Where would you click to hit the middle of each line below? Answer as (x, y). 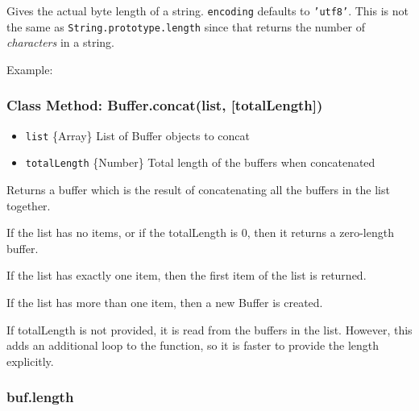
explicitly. (30, 361)
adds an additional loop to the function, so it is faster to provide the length (193, 345)
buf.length (40, 397)
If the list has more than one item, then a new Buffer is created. (165, 302)
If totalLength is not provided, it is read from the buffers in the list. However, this (209, 329)
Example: (30, 69)
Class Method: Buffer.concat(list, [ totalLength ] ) (165, 105)
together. (29, 205)
